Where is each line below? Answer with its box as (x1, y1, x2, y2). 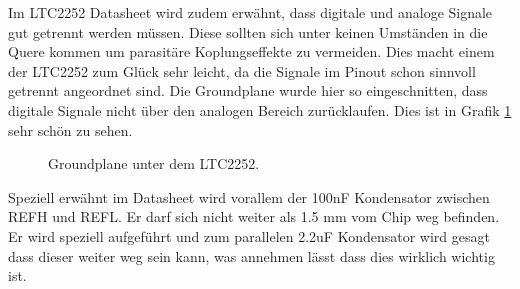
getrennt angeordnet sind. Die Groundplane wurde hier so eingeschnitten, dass (8, 80, 488, 101)
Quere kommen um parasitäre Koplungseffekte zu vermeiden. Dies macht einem (8, 41, 495, 62)
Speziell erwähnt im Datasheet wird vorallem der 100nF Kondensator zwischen (8, 186, 490, 207)
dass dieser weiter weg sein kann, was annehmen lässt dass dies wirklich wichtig (8, 245, 495, 266)
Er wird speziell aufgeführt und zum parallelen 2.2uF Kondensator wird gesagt (8, 225, 490, 246)
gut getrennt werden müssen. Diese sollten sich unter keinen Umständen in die (8, 21, 488, 42)
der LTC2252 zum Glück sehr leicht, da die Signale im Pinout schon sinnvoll (8, 60, 476, 81)
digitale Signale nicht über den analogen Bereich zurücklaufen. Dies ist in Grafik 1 (8, 99, 512, 120)
